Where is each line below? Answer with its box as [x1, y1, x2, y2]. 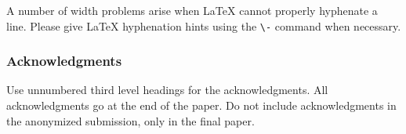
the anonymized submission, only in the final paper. [6, 112, 255, 129]
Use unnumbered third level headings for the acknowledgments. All [6, 81, 328, 98]
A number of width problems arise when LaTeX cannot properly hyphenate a [6, 2, 378, 18]
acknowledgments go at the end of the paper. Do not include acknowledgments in [6, 97, 397, 114]
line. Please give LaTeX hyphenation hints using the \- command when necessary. [6, 17, 401, 34]
